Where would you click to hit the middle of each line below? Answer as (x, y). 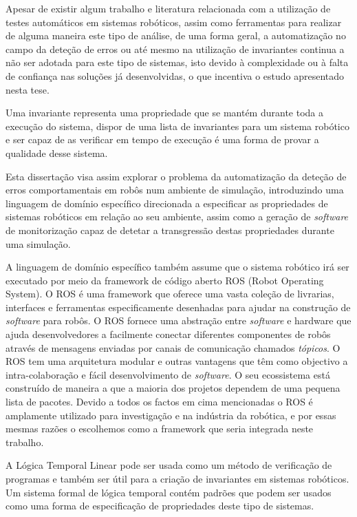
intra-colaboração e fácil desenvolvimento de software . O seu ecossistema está (168, 374)
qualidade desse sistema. (57, 152)
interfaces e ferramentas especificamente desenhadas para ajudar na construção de (178, 307)
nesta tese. (28, 89)
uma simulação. (38, 243)
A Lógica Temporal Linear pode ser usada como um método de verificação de (169, 465)
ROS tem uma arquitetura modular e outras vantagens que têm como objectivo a (177, 361)
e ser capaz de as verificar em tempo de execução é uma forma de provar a (162, 139)
